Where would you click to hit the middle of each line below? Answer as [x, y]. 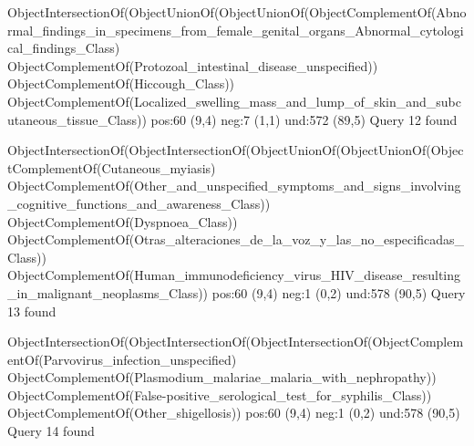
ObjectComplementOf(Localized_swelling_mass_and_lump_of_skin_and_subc [235, 101]
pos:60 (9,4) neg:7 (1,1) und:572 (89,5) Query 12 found [304, 119]
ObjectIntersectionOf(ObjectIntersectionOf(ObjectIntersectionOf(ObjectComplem [236, 342]
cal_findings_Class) [64, 48]
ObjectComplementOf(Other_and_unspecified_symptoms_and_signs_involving [234, 186]
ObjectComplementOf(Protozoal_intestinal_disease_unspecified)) [193, 65]
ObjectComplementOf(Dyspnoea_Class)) [123, 221]
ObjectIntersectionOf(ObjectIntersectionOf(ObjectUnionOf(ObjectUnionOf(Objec [236, 150]
